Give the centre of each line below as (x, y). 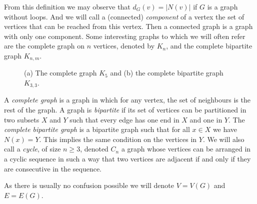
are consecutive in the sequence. (53, 168)
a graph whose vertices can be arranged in (186, 149)
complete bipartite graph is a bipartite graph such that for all (97, 129)
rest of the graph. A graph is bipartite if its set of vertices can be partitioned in (125, 110)
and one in (206, 119)
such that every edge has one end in (124, 119)
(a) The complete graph (60, 73)
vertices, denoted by (124, 46)
